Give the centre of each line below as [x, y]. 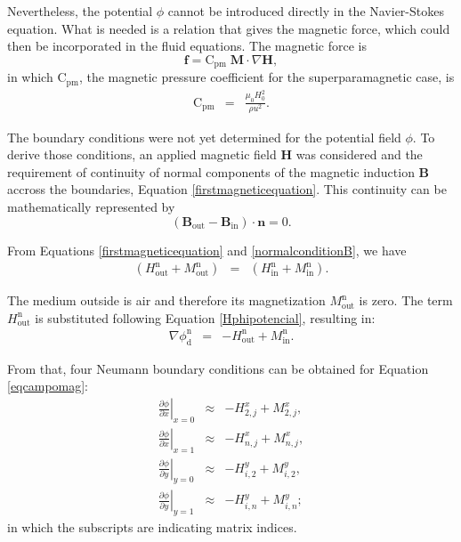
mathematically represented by [91, 207]
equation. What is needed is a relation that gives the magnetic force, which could [229, 28]
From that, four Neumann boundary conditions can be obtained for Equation [218, 368]
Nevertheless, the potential [80, 11]
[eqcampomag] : [48, 386]
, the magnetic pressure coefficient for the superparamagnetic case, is [267, 77]
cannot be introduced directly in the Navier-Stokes [306, 11]
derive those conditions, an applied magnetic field [142, 154]
